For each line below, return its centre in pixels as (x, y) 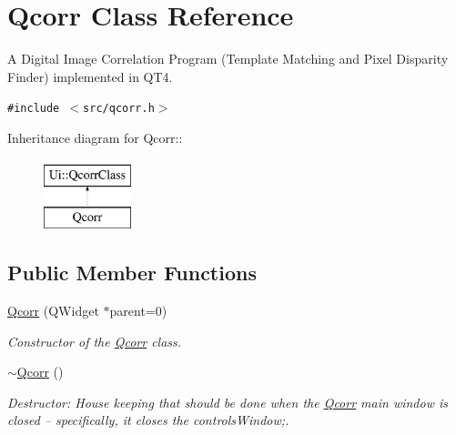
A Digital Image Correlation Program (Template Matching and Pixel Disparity (228, 59)
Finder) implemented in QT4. (90, 76)
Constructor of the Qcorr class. (95, 341)
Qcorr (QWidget (53, 310)
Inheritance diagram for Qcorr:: (95, 137)
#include (34, 109)
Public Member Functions (132, 273)
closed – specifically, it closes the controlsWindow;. (148, 420)
